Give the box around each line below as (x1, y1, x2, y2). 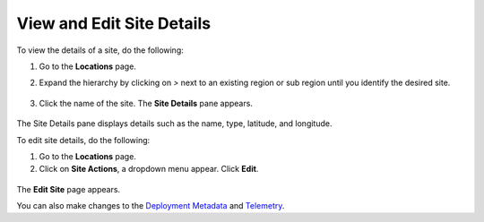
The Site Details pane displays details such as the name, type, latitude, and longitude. (16, 118, 333, 129)
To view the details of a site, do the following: (16, 45, 184, 55)
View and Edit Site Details (16, 13, 211, 33)
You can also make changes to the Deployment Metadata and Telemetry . (16, 201, 285, 211)
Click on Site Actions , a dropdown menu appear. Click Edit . (39, 164, 259, 175)
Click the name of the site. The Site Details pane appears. (39, 98, 253, 108)
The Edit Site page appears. (16, 184, 121, 194)
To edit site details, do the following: (16, 134, 151, 145)
